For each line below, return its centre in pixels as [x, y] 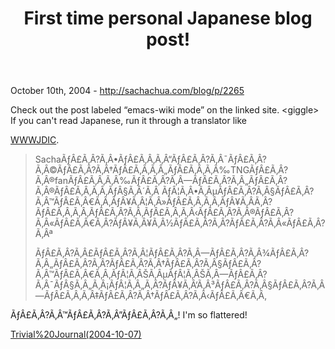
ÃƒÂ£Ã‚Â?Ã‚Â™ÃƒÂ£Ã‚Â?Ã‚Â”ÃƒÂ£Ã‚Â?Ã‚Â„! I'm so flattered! [129, 315]
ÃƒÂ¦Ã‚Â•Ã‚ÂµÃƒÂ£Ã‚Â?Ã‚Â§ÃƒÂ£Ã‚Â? [238, 191]
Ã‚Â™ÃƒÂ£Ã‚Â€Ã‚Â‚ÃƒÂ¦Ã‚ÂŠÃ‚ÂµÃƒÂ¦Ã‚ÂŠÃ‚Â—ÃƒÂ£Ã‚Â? [151, 274]
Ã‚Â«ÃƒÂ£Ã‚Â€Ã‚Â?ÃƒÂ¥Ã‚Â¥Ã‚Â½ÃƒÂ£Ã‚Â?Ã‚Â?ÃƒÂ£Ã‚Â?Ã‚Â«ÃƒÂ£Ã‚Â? [180, 223]
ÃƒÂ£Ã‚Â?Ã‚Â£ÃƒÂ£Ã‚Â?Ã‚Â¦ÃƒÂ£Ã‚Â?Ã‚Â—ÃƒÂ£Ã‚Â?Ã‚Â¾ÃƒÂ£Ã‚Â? [172, 253]
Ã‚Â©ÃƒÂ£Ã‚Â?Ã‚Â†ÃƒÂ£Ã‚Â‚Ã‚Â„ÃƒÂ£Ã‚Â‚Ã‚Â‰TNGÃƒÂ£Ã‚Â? [161, 170]
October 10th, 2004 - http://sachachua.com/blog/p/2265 [127, 91]
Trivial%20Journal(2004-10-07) [76, 334]
